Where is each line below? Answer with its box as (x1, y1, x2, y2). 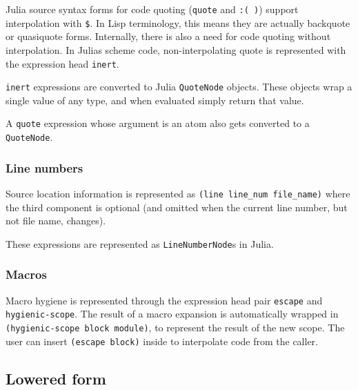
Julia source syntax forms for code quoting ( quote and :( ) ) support (6, 2, 299, 16)
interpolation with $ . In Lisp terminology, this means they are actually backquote (6, 15, 350, 30)
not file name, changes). (6, 213, 106, 228)
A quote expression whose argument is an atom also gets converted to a (6, 116, 310, 130)
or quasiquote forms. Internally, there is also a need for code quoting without (6, 29, 331, 43)
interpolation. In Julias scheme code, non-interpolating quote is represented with (6, 42, 346, 57)
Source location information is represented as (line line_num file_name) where (6, 186, 350, 200)
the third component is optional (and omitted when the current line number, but (6, 199, 348, 214)
